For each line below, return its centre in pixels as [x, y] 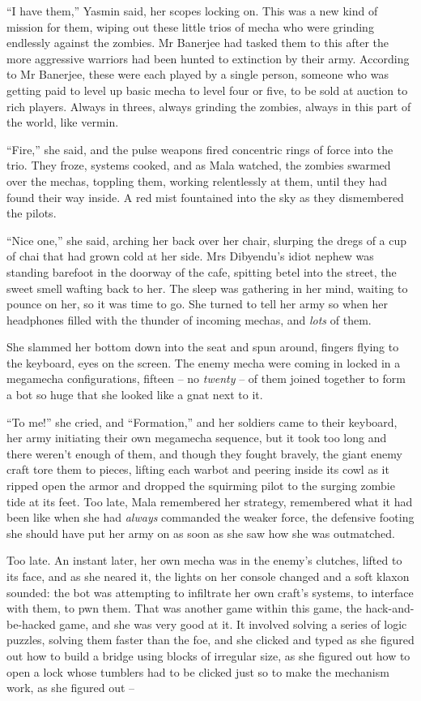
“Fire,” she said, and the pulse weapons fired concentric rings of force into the [200, 149]
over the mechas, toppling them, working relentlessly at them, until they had [197, 181]
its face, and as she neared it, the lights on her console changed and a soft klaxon [208, 576]
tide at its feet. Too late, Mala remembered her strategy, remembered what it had [210, 501]
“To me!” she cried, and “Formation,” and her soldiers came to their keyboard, [202, 421]
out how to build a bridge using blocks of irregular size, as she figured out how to [208, 655]
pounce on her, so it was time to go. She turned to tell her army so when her [197, 304]
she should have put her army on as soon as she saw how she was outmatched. [201, 533]
